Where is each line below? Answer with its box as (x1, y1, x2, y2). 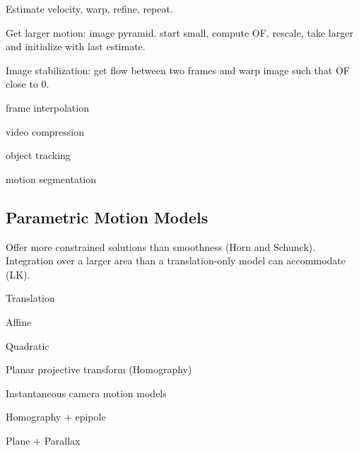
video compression (6, 124, 85, 139)
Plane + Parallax (6, 433, 81, 447)
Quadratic (6, 338, 49, 353)
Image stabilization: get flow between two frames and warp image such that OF (6, 62, 350, 77)
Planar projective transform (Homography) (6, 362, 192, 377)
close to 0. (6, 76, 49, 91)
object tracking (6, 148, 71, 163)
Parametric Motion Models (6, 206, 208, 228)
